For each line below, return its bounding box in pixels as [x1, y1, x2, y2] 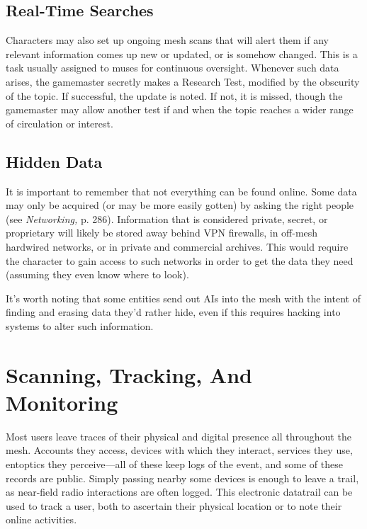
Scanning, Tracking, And [6, 360, 252, 389]
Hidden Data [6, 150, 103, 172]
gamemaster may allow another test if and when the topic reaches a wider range [6, 102, 354, 117]
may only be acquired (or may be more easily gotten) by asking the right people [6, 198, 354, 212]
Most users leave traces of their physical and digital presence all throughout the [6, 428, 351, 443]
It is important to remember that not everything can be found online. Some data [6, 183, 357, 198]
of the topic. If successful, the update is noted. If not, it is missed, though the [6, 88, 343, 103]
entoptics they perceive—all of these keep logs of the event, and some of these [6, 457, 343, 471]
